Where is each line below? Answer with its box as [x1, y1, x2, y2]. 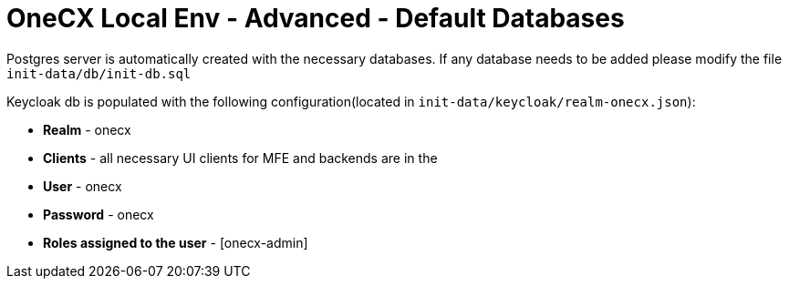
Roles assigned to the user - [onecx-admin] [43, 234, 308, 250]
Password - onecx [43, 206, 154, 222]
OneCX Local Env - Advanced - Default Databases [6, 3, 625, 34]
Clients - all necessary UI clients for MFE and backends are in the [43, 149, 438, 166]
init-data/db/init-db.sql [6, 66, 192, 81]
